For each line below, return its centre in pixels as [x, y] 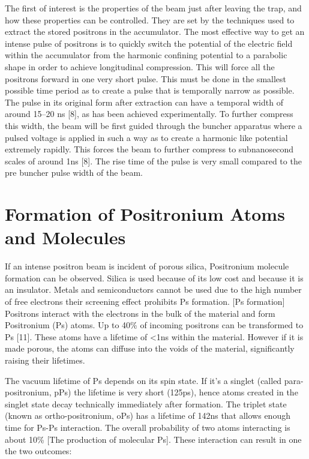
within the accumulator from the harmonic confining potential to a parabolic [146, 55]
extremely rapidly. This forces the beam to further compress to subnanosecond [149, 149]
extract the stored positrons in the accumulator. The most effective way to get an [155, 31]
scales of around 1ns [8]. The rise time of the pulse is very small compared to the [153, 160]
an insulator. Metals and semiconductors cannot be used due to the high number [153, 289]
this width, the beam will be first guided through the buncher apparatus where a [154, 125]
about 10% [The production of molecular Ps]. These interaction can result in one [153, 439]
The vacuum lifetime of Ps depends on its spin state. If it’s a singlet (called [143, 380]
